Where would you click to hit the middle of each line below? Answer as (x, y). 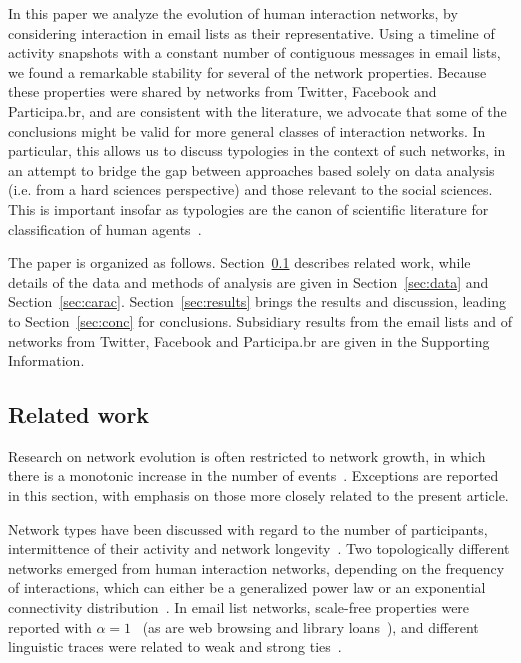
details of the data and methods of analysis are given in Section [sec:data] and (248, 281)
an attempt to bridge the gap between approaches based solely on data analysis (251, 169)
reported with (50, 626)
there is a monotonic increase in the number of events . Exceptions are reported (253, 475)
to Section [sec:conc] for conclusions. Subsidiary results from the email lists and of (260, 320)
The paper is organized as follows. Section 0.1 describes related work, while (239, 262)
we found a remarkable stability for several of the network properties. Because (247, 71)
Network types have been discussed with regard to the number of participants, (248, 528)
